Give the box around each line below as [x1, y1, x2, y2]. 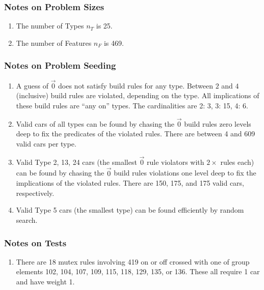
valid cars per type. [16, 138, 76, 149]
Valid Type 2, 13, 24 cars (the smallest [16, 156, 137, 167]
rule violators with [146, 156, 204, 167]
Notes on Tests [4, 236, 67, 249]
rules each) [220, 156, 254, 167]
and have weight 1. [16, 276, 75, 287]
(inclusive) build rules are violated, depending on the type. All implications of [16, 90, 259, 101]
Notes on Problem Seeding [4, 59, 116, 72]
